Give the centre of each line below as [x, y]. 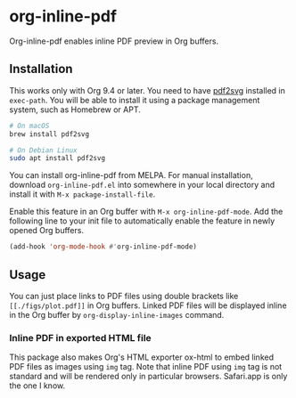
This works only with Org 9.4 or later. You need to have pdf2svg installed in [147, 90]
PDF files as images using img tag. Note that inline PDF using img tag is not [146, 367]
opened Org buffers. [47, 231]
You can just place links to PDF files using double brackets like [124, 296]
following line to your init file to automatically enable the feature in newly [142, 221]
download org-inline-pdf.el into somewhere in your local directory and [142, 185]
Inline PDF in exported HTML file [80, 337]
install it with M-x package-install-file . [82, 194]
